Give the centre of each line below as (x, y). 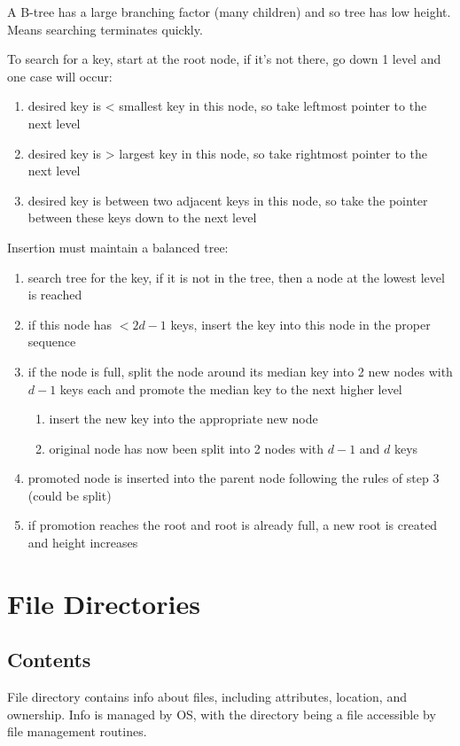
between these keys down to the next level (142, 218)
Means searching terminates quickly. (105, 29)
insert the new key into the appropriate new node (183, 419)
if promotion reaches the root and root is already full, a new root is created (233, 525)
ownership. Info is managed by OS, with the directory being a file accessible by (222, 714)
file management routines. (77, 731)
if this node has (70, 324)
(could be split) (70, 495)
